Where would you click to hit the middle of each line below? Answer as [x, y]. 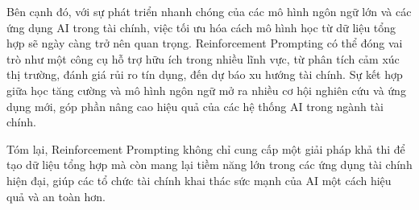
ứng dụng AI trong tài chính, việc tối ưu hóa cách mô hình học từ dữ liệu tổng [201, 27]
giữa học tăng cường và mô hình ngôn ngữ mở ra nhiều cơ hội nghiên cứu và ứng [206, 90]
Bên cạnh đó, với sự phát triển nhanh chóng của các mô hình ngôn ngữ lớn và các [209, 11]
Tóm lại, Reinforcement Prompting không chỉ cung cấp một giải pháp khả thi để [206, 148]
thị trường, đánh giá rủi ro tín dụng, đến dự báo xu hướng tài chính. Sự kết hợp [205, 74]
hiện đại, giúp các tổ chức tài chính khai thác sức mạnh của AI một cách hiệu [199, 180]
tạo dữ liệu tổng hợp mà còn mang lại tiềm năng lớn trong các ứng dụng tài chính [209, 165]
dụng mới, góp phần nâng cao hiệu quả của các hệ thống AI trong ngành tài [195, 106]
